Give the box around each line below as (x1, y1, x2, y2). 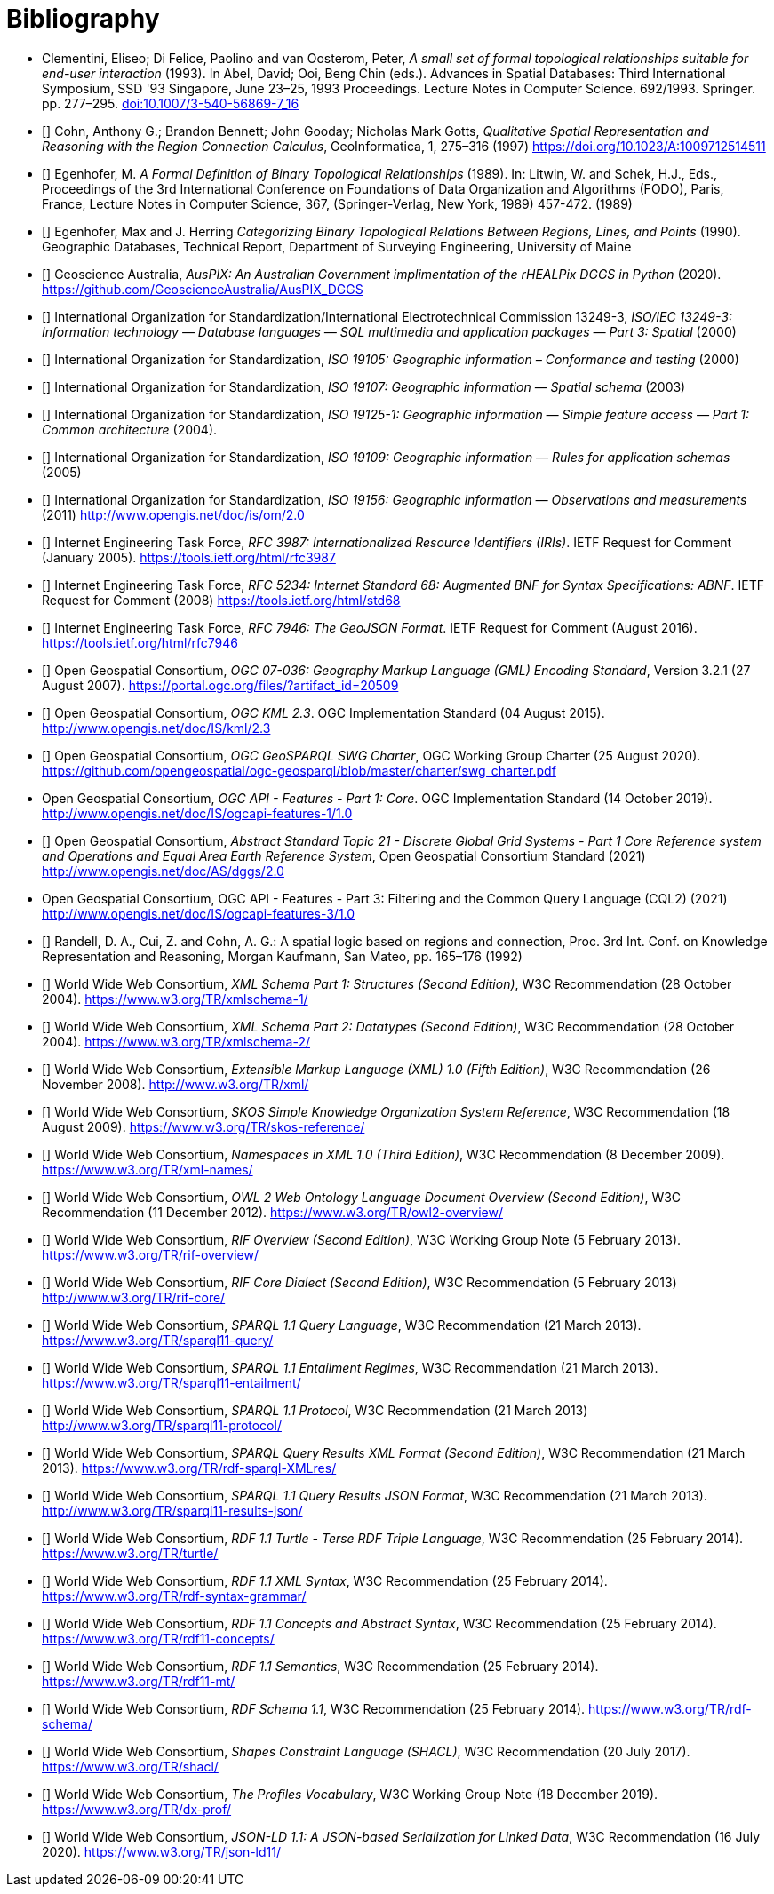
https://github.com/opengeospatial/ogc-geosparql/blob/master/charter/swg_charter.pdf (42, 762, 556, 778)
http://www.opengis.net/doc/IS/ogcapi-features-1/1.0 (42, 805, 353, 821)
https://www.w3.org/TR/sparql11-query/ (42, 1332, 274, 1348)
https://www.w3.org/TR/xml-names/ (42, 1161, 253, 1177)
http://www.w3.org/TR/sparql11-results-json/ (42, 1502, 303, 1518)
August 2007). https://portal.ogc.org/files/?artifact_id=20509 (42, 677, 399, 693)
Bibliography (6, 4, 160, 34)
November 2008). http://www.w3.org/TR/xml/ (42, 1076, 309, 1092)
